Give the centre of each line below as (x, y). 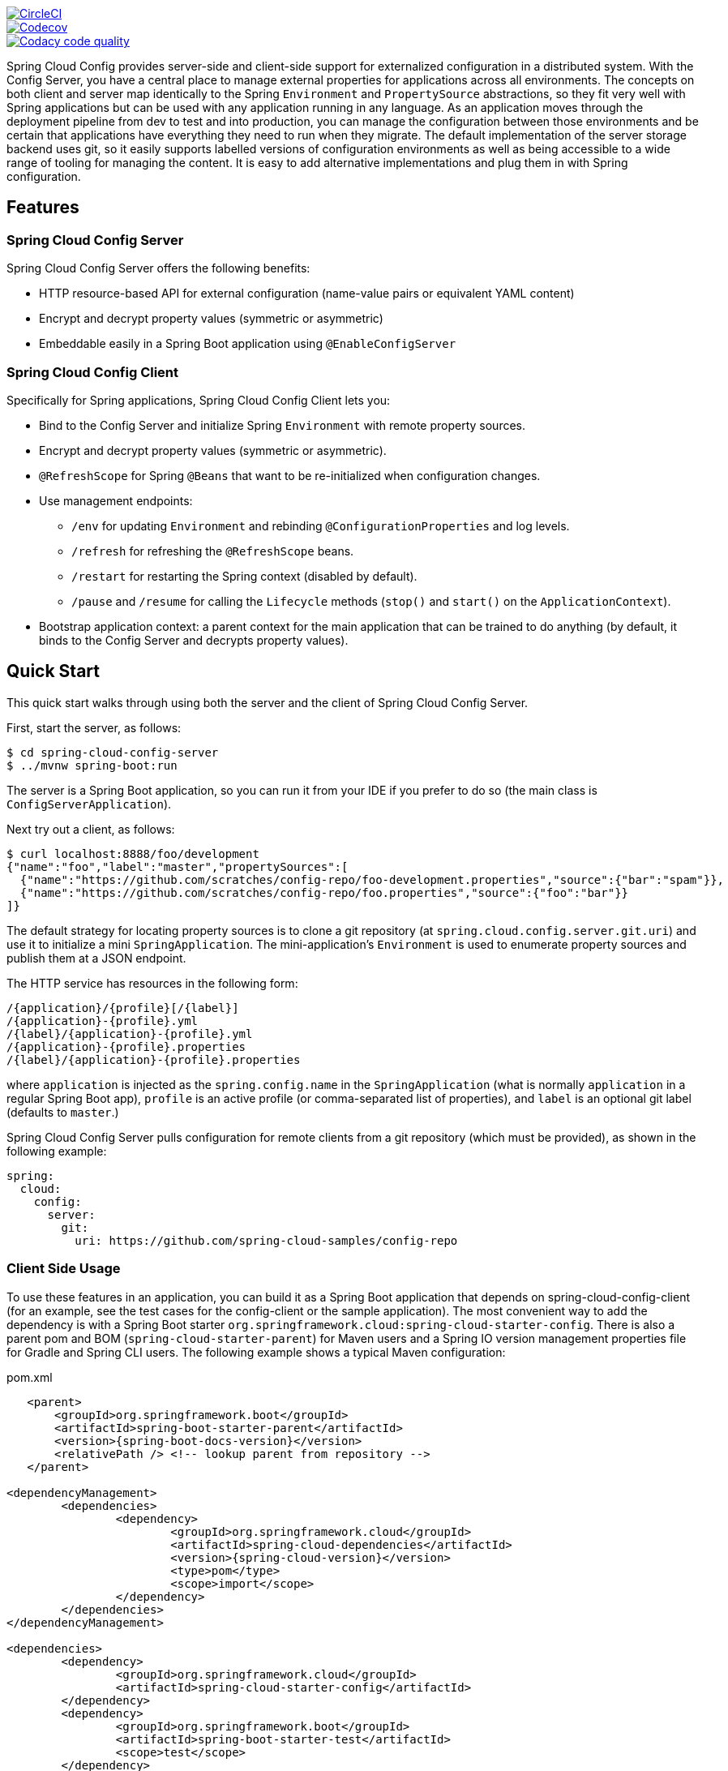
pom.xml (30, 1377)
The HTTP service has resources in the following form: (152, 983)
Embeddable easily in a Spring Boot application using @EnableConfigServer (248, 344)
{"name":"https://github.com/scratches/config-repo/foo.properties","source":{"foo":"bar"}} (324, 892)
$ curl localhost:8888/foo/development (133, 853)
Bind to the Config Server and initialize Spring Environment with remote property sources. (283, 425)
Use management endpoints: (116, 500)
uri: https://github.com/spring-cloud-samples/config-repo (266, 1240)
